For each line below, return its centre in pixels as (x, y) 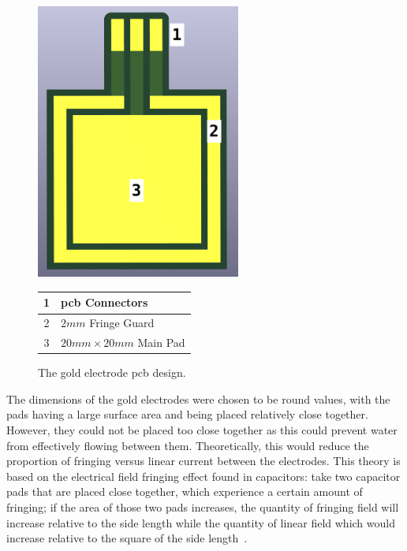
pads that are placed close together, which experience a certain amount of (185, 491)
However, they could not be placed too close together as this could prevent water (202, 429)
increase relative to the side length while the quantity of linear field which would (201, 522)
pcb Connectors (105, 302)
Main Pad (161, 343)
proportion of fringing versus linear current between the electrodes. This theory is (203, 461)
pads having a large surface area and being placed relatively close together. (187, 414)
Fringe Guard (122, 323)
